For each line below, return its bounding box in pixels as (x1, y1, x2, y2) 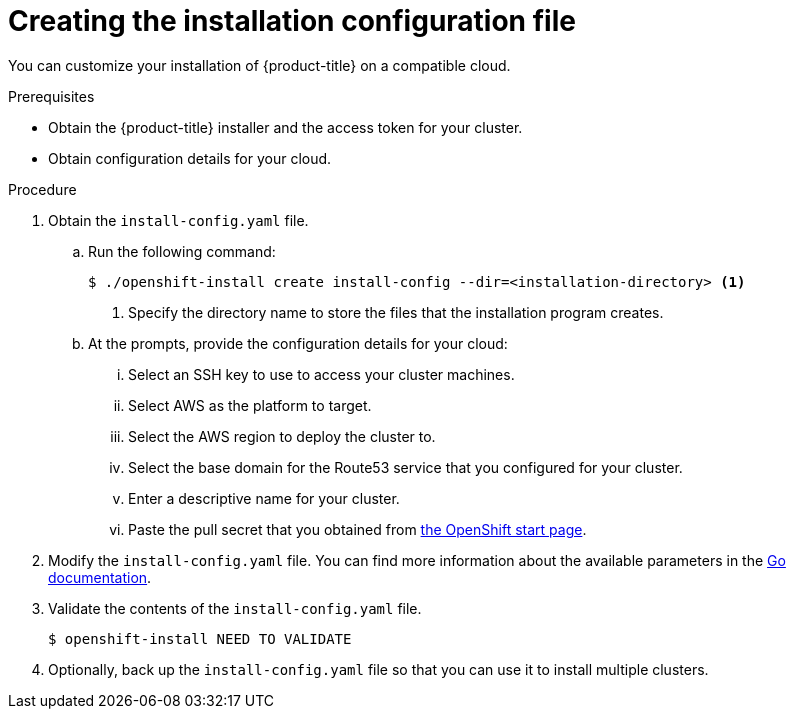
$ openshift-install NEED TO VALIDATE (48, 630, 352, 647)
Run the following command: (88, 242, 276, 260)
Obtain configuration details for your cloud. (48, 149, 332, 167)
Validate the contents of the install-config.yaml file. (48, 599, 422, 617)
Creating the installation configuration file (8, 4, 576, 38)
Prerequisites (8, 87, 95, 105)
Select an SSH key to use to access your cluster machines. (128, 365, 515, 383)
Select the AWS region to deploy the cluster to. (128, 427, 436, 445)
